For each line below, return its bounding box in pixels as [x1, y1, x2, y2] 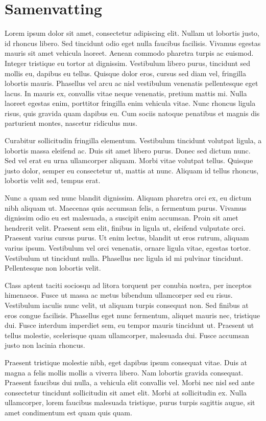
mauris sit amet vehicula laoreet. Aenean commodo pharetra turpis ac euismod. [5, 48, 254, 58]
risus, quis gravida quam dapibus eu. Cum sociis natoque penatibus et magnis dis [5, 107, 260, 118]
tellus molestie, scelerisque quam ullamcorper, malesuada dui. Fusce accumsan [5, 329, 249, 340]
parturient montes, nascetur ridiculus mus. [5, 118, 137, 128]
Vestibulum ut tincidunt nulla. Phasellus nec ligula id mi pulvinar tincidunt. [5, 252, 244, 263]
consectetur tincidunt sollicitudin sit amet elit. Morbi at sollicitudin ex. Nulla [5, 387, 247, 397]
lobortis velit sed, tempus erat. [5, 175, 101, 186]
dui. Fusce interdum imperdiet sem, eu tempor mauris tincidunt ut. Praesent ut [5, 320, 254, 330]
